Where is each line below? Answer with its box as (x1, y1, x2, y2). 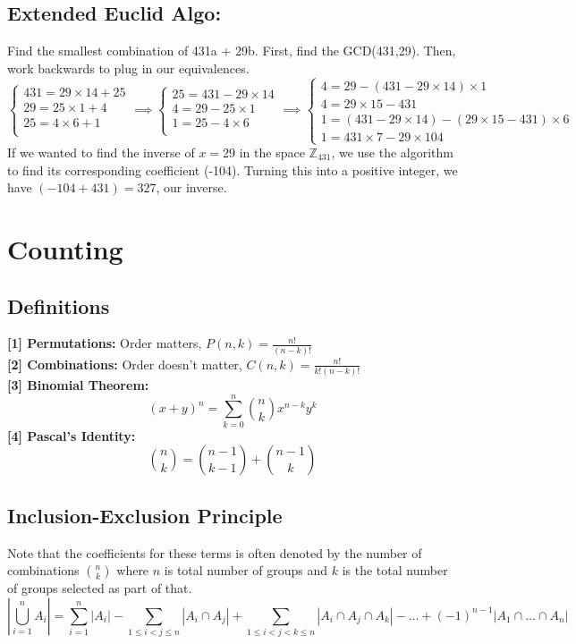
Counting (7, 230, 123, 267)
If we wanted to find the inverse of (7, 143, 195, 162)
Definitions (7, 292, 110, 319)
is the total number (342, 561, 448, 580)
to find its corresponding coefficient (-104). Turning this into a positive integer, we (7, 160, 458, 179)
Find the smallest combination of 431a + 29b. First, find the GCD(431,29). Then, (7, 41, 456, 60)
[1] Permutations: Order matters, (7, 334, 202, 352)
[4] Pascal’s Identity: (7, 426, 136, 445)
